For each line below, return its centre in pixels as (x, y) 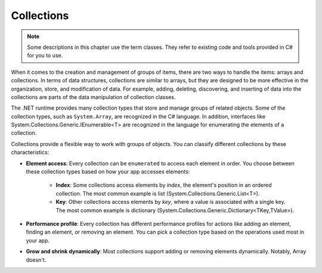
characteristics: (30, 153)
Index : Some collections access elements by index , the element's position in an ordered (164, 185)
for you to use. (45, 55)
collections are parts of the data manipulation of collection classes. (93, 97)
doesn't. (36, 260)
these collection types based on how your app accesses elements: (108, 172)
